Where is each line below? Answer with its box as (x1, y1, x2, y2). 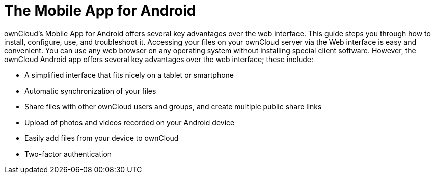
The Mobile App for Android (4, 2, 196, 19)
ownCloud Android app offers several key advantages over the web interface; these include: (4, 54, 314, 64)
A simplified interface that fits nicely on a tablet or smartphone (24, 70, 234, 79)
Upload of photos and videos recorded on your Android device (24, 117, 235, 127)
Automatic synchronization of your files (24, 86, 156, 95)
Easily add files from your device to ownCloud (24, 133, 179, 142)
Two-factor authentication (24, 149, 112, 158)
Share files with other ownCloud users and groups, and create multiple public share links (24, 102, 322, 111)
